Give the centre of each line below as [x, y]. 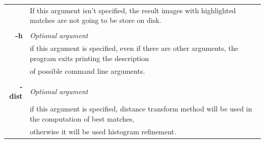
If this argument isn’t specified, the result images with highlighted [133, 10]
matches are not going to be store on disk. [96, 20]
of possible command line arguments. [87, 70]
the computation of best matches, [82, 118]
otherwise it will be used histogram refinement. [103, 131]
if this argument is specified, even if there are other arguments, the [134, 48]
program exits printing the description [89, 58]
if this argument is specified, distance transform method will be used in [141, 109]
